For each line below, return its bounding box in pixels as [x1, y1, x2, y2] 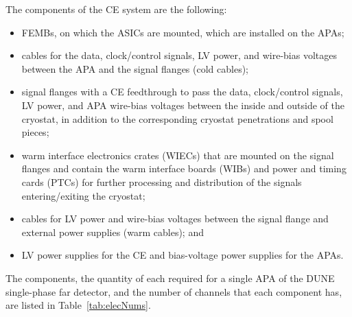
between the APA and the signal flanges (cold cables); [21, 61, 248, 75]
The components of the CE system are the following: [5, 2, 227, 16]
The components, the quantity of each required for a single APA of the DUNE [5, 270, 335, 285]
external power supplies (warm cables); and [21, 224, 204, 239]
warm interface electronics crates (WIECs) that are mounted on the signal [21, 148, 334, 162]
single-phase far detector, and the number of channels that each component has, [5, 284, 342, 298]
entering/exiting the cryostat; [21, 188, 145, 202]
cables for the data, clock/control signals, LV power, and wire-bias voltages [21, 48, 338, 62]
